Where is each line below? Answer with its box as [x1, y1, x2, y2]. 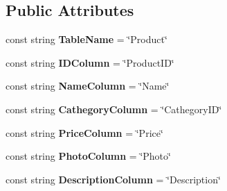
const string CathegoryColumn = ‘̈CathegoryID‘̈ [6, 101, 222, 116]
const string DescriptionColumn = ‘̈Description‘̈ [6, 172, 221, 186]
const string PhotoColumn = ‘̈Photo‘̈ [6, 149, 171, 163]
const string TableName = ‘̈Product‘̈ [6, 32, 167, 47]
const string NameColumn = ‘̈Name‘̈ [6, 78, 170, 93]
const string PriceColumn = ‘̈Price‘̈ [6, 125, 163, 140]
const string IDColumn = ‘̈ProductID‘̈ [6, 55, 174, 69]
